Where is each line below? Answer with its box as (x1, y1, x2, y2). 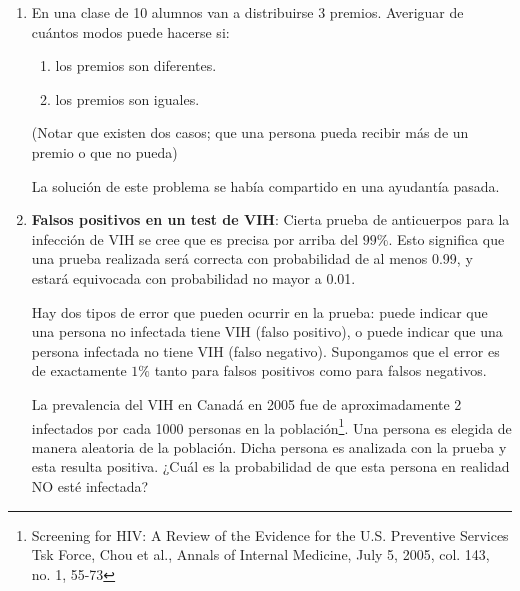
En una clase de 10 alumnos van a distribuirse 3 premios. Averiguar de (31, 2, 464, 22)
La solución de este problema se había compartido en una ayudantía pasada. (31, 175, 500, 196)
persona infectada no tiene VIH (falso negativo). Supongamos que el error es (31, 340, 500, 361)
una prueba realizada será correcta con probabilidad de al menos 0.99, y (31, 248, 473, 269)
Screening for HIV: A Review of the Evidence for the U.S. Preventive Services (31, 524, 509, 545)
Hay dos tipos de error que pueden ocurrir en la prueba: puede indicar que (31, 301, 488, 322)
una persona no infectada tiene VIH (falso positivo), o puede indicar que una (31, 321, 503, 342)
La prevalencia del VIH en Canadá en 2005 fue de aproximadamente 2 (31, 393, 462, 414)
